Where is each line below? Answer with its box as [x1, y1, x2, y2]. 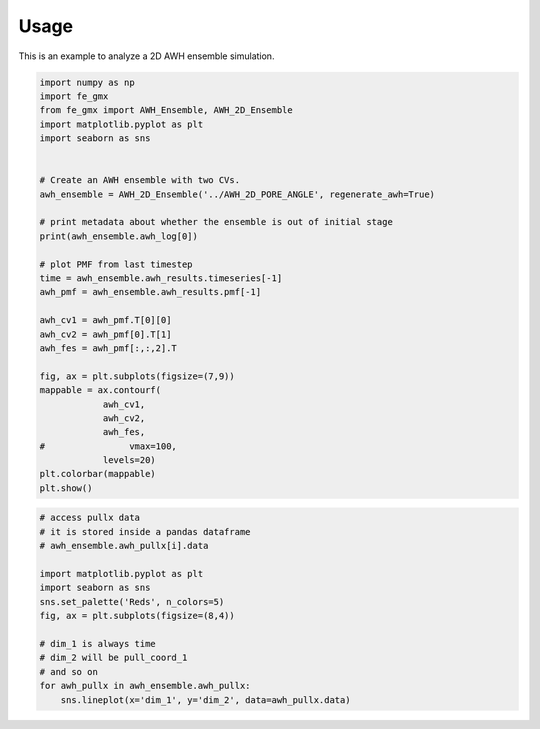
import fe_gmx [39, 90, 109, 102]
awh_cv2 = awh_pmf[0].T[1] [39, 328, 172, 340]
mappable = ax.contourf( [39, 385, 162, 396]
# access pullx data [39, 512, 140, 524]
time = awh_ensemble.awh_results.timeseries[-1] [39, 273, 283, 284]
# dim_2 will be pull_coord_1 [39, 652, 188, 664]
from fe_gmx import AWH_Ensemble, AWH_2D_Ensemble [39, 105, 294, 116]
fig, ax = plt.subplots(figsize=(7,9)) [39, 370, 235, 382]
